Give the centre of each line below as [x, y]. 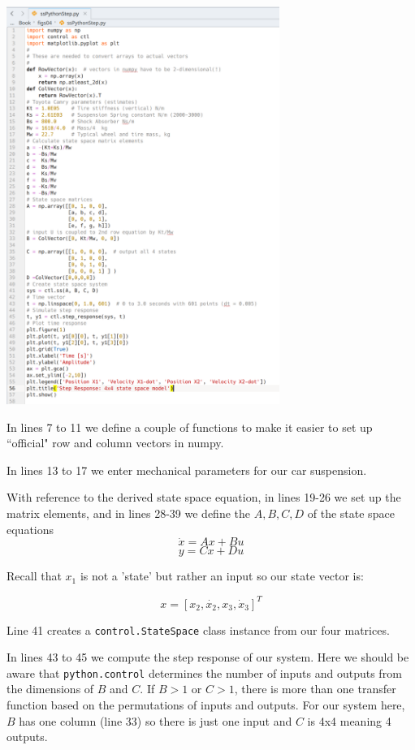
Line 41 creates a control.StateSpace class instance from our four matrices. [198, 629]
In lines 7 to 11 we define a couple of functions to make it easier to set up [190, 427]
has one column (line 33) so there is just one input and [156, 720]
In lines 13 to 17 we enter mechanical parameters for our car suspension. [187, 470]
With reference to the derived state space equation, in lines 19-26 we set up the [204, 497]
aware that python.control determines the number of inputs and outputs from [204, 672]
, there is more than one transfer [315, 689]
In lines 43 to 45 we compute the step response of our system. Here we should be [208, 657]
